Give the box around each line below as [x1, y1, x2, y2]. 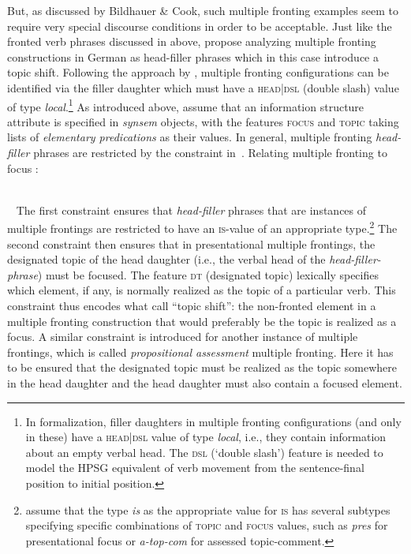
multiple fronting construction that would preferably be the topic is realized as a [7, 313, 397, 329]
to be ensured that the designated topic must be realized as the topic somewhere [7, 359, 397, 376]
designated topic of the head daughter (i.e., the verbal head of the [7, 251, 326, 268]
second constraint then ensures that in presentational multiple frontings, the [7, 235, 376, 252]
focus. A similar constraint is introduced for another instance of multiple [7, 328, 358, 345]
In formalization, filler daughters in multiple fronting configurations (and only [25, 413, 402, 429]
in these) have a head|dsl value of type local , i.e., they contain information [25, 429, 387, 445]
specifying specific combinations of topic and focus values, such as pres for [25, 517, 388, 533]
